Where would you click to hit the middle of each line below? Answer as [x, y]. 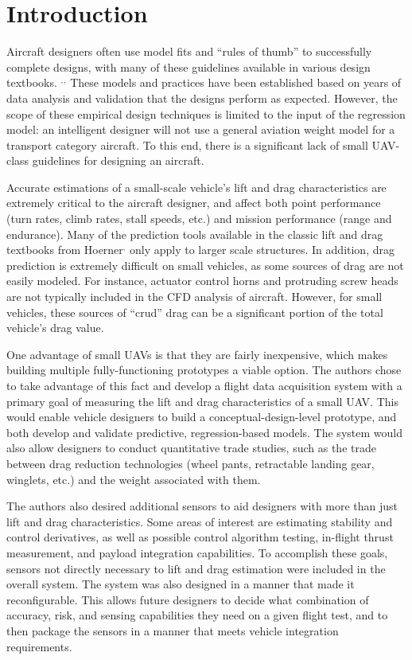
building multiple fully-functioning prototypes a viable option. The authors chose [204, 370]
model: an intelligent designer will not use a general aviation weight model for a [201, 129]
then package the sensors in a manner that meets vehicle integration [173, 630]
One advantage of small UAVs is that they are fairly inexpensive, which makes [197, 354]
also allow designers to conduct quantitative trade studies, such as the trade [191, 448]
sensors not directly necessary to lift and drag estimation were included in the [196, 568]
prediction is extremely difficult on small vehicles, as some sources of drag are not [205, 265]
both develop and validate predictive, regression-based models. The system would [204, 432]
